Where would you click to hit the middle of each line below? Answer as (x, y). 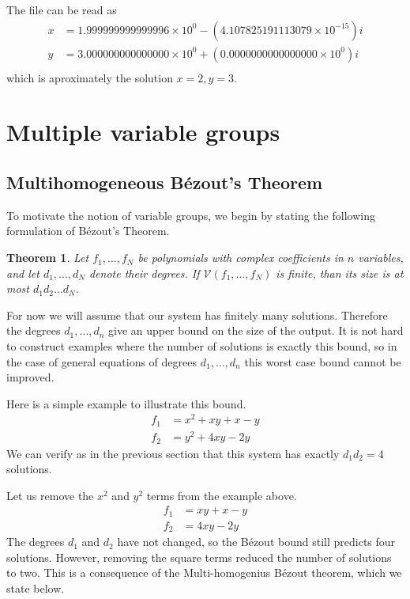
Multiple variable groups (143, 132)
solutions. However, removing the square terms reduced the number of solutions (199, 557)
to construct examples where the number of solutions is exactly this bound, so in (202, 346)
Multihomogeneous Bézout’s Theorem (165, 182)
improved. (30, 377)
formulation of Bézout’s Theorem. (88, 231)
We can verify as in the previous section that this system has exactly (173, 453)
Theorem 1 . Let (48, 258)
